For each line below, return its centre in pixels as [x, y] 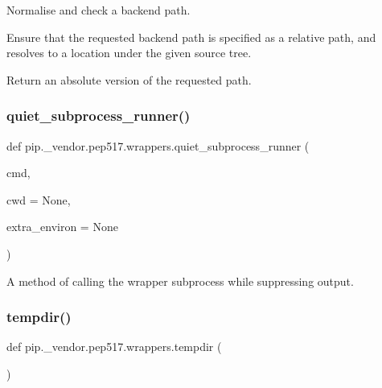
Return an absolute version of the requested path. [129, 79]
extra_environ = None [62, 227]
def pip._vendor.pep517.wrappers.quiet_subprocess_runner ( [158, 145]
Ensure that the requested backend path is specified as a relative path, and [191, 37]
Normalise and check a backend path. [99, 10]
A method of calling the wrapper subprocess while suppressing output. [180, 281]
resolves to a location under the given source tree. [129, 53]
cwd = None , [39, 199]
